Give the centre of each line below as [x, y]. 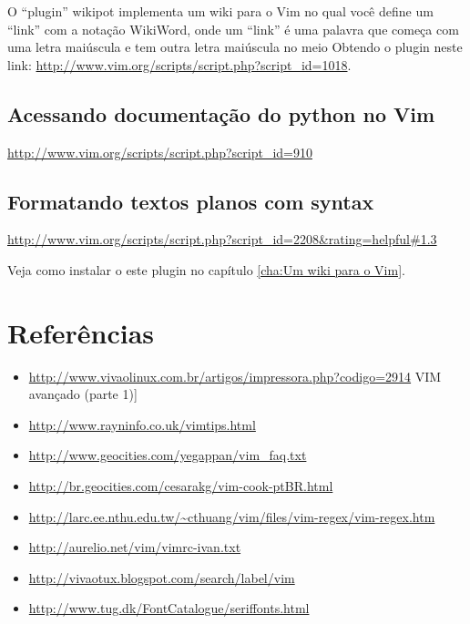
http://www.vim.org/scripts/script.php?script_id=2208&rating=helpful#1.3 [222, 239]
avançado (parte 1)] [83, 394]
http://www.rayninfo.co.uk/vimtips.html [142, 424]
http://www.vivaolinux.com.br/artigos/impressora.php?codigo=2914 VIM [235, 376]
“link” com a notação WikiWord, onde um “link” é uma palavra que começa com [233, 29]
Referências [81, 332]
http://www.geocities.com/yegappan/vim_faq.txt [168, 455]
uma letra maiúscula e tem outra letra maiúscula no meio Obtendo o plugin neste [235, 47]
